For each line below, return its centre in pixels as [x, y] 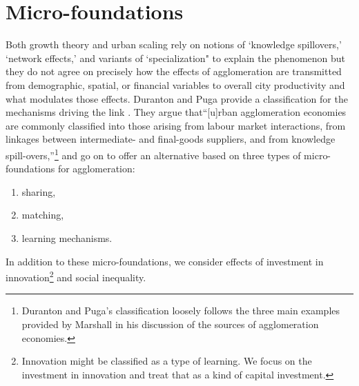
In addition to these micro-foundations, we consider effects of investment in [165, 261]
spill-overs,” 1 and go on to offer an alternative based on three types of [153, 154]
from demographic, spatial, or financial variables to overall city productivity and [175, 84]
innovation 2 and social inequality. [76, 276]
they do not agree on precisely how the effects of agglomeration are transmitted [174, 71]
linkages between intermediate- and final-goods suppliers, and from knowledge [171, 139]
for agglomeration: [96, 169]
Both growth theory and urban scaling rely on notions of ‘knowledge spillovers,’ [174, 44]
